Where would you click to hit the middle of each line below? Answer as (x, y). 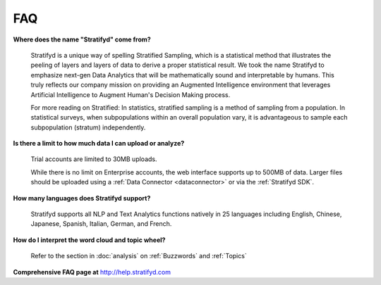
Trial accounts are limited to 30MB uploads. (94, 159)
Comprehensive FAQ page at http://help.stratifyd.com (92, 272)
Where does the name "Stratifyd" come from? (82, 39)
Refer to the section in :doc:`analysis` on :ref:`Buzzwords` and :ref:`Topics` (139, 256)
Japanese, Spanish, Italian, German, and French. (101, 224)
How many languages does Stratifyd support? (82, 198)
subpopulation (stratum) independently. (88, 127)
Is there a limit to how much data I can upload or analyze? (99, 144)
